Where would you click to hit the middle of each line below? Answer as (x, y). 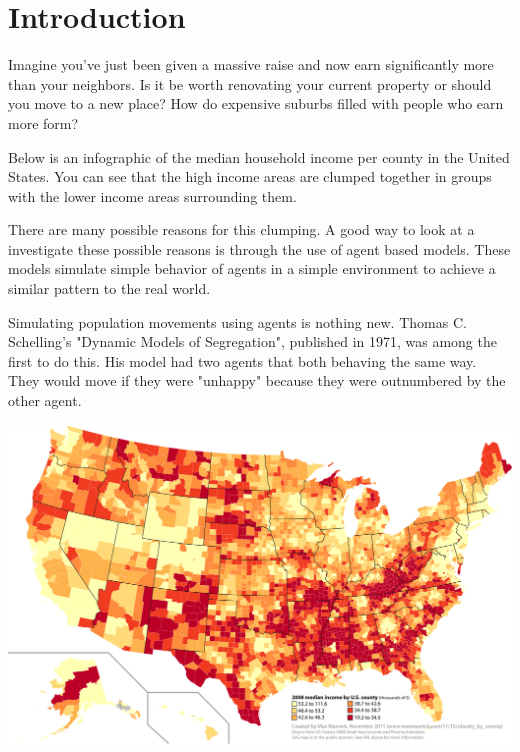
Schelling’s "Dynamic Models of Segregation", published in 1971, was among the (252, 341)
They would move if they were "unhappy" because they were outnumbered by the (257, 380)
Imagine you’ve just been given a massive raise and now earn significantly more (251, 64)
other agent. (45, 400)
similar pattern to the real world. (109, 288)
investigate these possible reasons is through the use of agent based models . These (259, 248)
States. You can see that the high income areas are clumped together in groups (250, 176)
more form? (43, 122)
